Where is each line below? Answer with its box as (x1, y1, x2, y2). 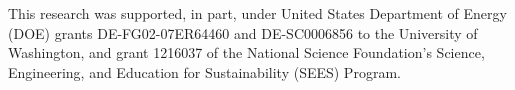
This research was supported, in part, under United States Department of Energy (8, 3, 507, 23)
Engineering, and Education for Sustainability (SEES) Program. (8, 61, 401, 82)
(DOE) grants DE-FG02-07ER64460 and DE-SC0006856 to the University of (8, 22, 478, 43)
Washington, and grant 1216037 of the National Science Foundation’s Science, (8, 42, 485, 63)
